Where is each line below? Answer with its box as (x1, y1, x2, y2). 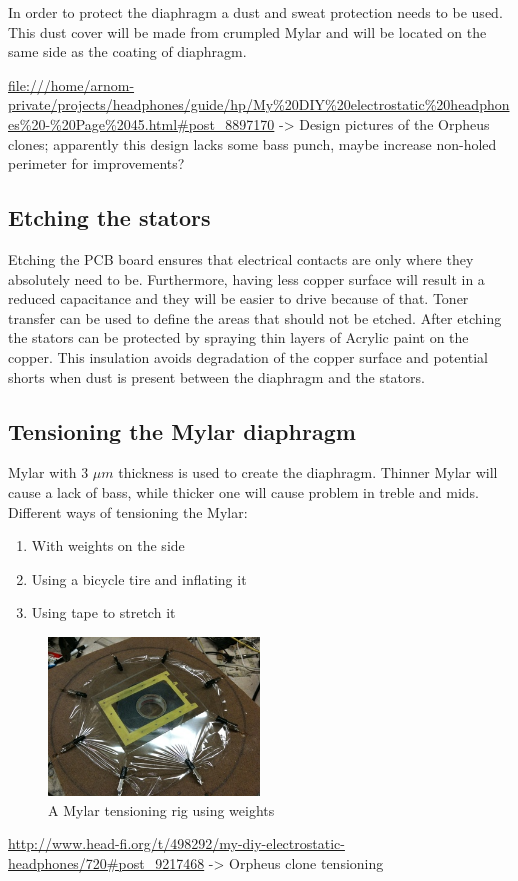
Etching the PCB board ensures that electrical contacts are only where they (8, 248, 474, 269)
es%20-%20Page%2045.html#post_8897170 (8, 113, 275, 134)
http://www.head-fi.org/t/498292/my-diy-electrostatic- (8, 833, 345, 854)
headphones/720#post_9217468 (8, 852, 205, 873)
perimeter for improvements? (8, 153, 185, 174)
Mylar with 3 (8, 462, 89, 483)
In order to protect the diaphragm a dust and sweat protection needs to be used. (8, 2, 503, 22)
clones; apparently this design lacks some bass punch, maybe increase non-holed (8, 133, 497, 154)
